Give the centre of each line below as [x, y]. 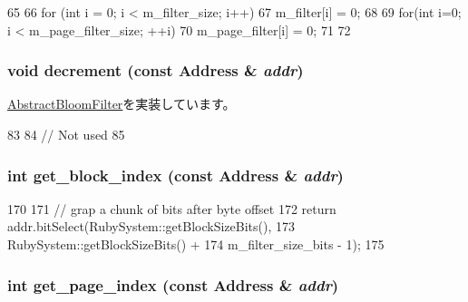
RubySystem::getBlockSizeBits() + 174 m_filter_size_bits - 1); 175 [196, 244]
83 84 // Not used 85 [66, 134]
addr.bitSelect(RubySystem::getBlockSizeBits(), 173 [151, 226]
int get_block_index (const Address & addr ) [175, 175]
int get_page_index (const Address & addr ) [173, 284]
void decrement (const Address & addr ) [156, 70]
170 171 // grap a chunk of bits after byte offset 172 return [172, 208]
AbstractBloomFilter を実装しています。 [122, 104]
